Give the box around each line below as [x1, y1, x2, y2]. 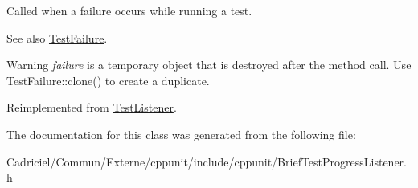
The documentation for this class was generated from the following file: [6, 125, 356, 142]
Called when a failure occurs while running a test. [6, 2, 252, 18]
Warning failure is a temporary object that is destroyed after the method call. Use [6, 56, 412, 73]
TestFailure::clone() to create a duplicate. [6, 72, 210, 88]
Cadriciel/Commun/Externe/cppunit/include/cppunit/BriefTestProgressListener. [6, 153, 407, 170]
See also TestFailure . [6, 29, 108, 46]
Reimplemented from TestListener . [6, 99, 177, 116]
